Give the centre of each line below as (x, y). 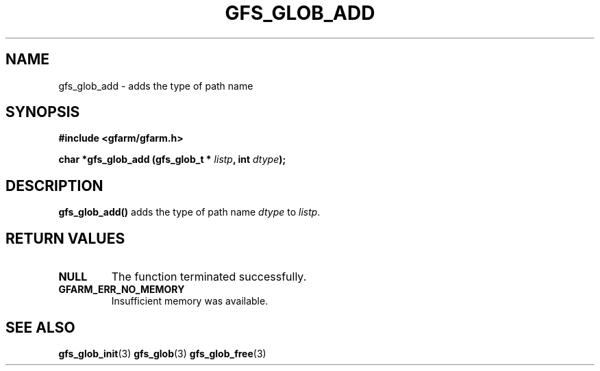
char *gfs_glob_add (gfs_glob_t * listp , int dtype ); (172, 159)
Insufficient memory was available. (190, 301)
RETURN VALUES (65, 238)
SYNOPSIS (43, 112)
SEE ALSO (40, 327)
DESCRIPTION (54, 186)
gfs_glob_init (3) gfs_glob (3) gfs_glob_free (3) (162, 353)
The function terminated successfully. (209, 277)
